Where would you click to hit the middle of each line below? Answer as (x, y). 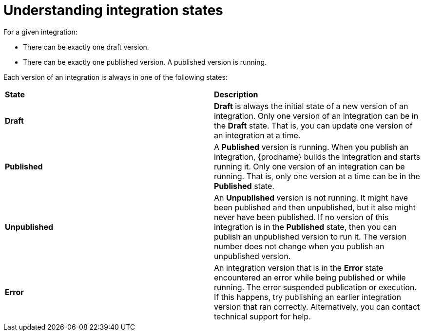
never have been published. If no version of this (301, 217)
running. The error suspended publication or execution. (315, 287)
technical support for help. (262, 316)
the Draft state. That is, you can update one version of (313, 125)
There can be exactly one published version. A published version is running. (145, 62)
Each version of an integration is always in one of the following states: (116, 77)
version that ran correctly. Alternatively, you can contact (317, 307)
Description (236, 94)
